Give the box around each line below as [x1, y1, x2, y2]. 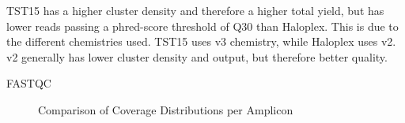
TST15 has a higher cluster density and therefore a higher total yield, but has [6, 2, 384, 18]
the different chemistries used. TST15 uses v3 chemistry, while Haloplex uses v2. [6, 33, 396, 50]
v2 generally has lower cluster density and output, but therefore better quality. [6, 48, 388, 65]
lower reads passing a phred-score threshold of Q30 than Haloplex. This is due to [6, 17, 399, 34]
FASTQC [6, 75, 51, 91]
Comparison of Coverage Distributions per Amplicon [38, 101, 293, 117]
